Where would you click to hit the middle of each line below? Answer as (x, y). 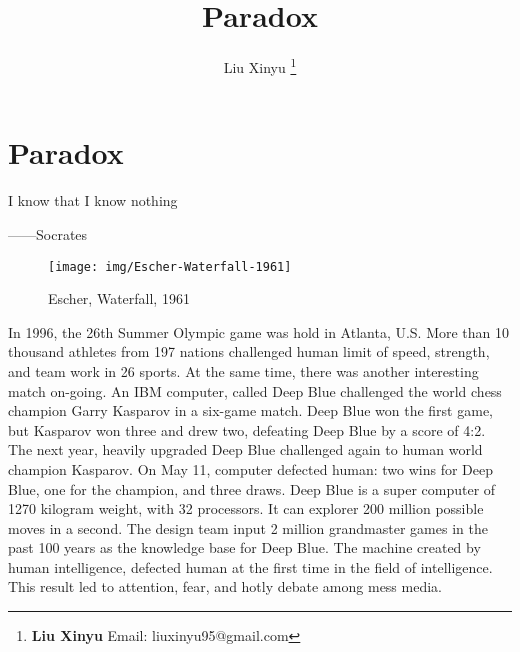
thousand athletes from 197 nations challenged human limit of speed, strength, (249, 351)
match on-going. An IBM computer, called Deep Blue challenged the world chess (255, 390)
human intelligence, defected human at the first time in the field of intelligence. (250, 566)
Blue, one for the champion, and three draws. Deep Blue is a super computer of (252, 488)
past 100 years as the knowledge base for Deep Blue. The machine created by (244, 547)
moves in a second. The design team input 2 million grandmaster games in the (248, 527)
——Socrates (48, 233)
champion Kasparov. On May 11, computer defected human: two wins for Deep (251, 468)
